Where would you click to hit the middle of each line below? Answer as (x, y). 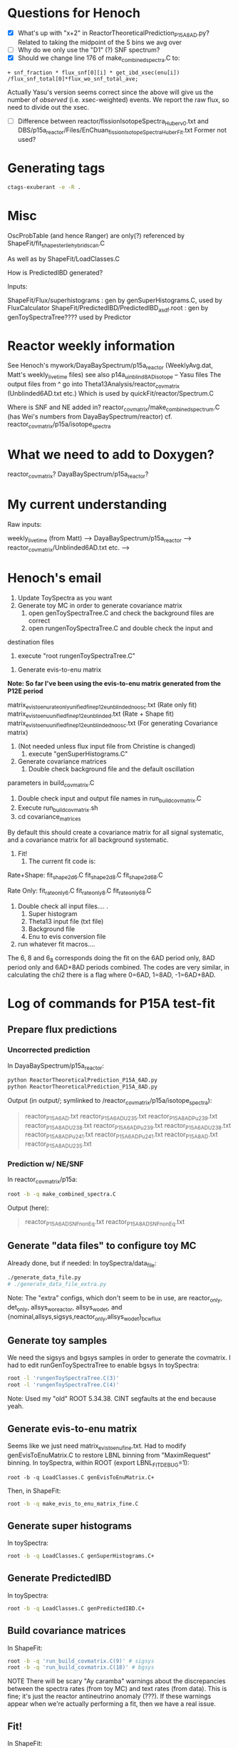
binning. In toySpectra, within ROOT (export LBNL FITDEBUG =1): (98, 1463)
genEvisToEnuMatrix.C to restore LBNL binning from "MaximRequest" (109, 1455)
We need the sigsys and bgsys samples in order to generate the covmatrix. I (119, 1358)
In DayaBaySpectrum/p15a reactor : (56, 1066)
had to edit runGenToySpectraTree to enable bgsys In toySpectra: (103, 1365)
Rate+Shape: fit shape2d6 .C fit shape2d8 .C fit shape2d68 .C (85, 876)
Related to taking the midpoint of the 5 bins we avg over (100, 42)
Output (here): (28, 1208)
